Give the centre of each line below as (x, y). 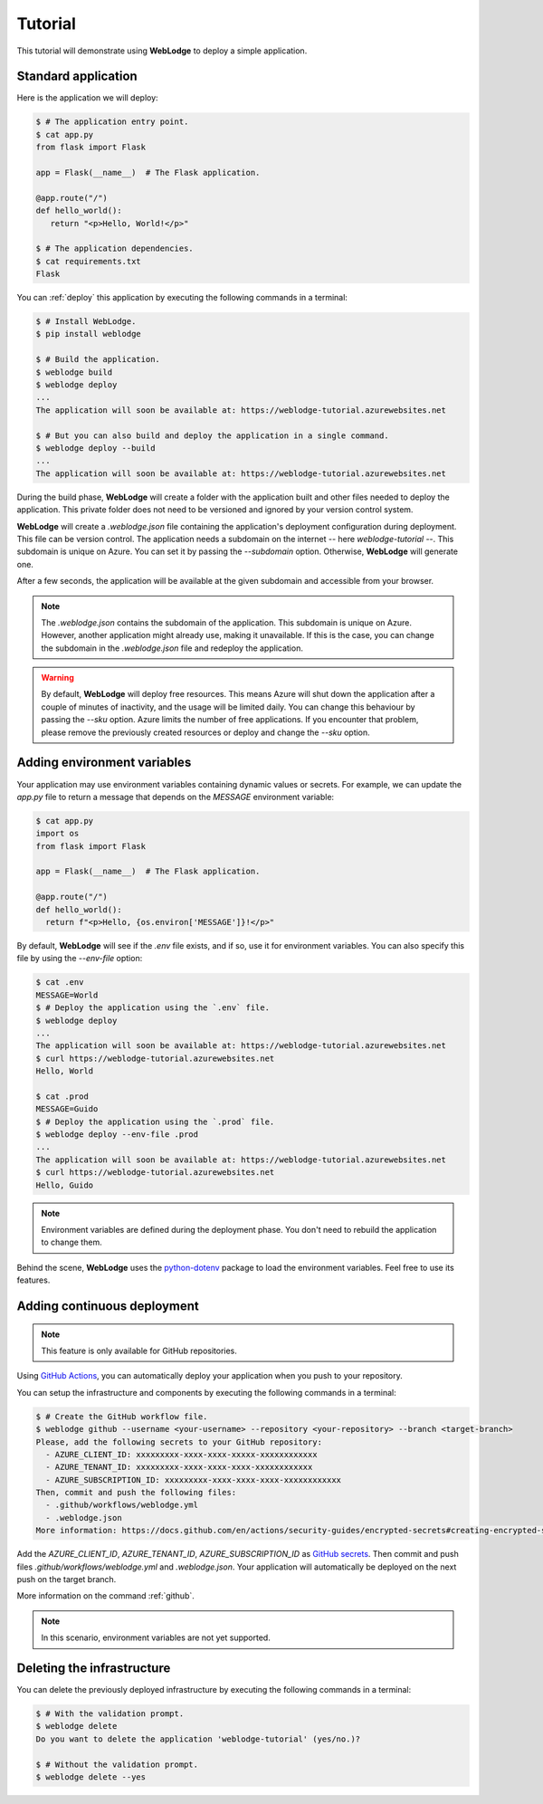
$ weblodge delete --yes (91, 1777)
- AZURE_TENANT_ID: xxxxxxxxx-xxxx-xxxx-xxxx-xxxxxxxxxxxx (179, 1467)
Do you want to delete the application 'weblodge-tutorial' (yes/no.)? (198, 1739)
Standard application (77, 76)
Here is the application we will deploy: (87, 98)
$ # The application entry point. (112, 122)
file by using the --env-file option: (80, 959)
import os (57, 834)
